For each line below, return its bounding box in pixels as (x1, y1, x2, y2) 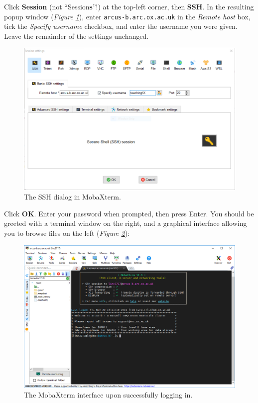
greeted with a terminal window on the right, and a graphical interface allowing (4, 218, 247, 228)
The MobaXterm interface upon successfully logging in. (24, 390, 193, 400)
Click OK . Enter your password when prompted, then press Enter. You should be (4, 208, 254, 218)
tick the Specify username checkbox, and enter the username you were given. (4, 21, 238, 31)
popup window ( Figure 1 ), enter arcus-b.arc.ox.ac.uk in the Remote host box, (4, 11, 251, 21)
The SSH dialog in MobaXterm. (24, 192, 121, 202)
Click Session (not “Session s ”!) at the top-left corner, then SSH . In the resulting (4, 1, 254, 11)
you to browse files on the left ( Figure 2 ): (4, 227, 130, 238)
